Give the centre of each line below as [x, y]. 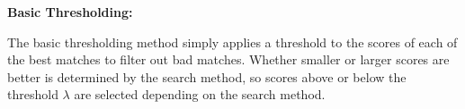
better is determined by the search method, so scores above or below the [207, 76]
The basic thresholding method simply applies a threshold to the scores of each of [232, 42]
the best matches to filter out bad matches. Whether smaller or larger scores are [228, 59]
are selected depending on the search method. [200, 94]
